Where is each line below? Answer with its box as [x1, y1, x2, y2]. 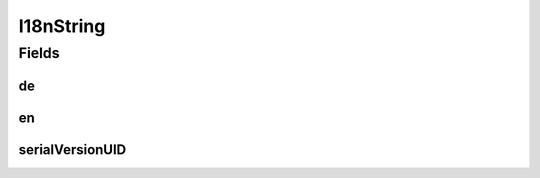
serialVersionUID [18, 141, 127, 158]
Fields [18, 44, 60, 62]
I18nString [18, 15, 106, 37]
